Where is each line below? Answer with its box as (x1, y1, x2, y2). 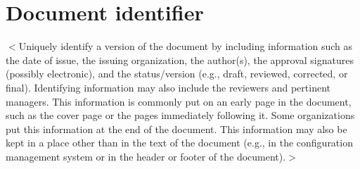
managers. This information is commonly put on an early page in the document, (6, 94, 352, 108)
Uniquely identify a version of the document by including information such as (18, 39, 353, 54)
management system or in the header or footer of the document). (6, 149, 286, 163)
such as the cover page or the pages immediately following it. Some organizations (6, 108, 355, 123)
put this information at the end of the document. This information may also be (6, 121, 347, 136)
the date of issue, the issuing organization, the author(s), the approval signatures (6, 52, 354, 67)
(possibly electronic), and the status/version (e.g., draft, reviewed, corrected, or (6, 66, 348, 81)
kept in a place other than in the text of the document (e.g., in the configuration (6, 135, 353, 150)
